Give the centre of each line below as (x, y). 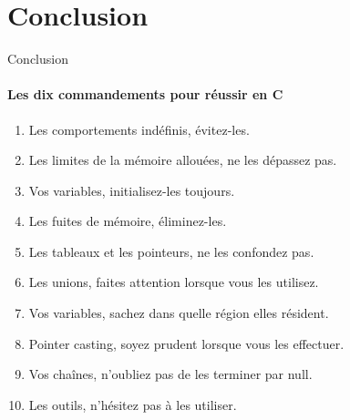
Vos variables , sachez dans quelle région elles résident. (179, 313)
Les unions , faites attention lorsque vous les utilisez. (174, 282)
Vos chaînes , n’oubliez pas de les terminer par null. (170, 374)
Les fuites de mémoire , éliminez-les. (128, 221)
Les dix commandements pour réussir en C (145, 94)
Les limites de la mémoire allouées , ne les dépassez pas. (183, 160)
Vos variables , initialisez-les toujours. (132, 190)
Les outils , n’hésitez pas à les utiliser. (133, 404)
